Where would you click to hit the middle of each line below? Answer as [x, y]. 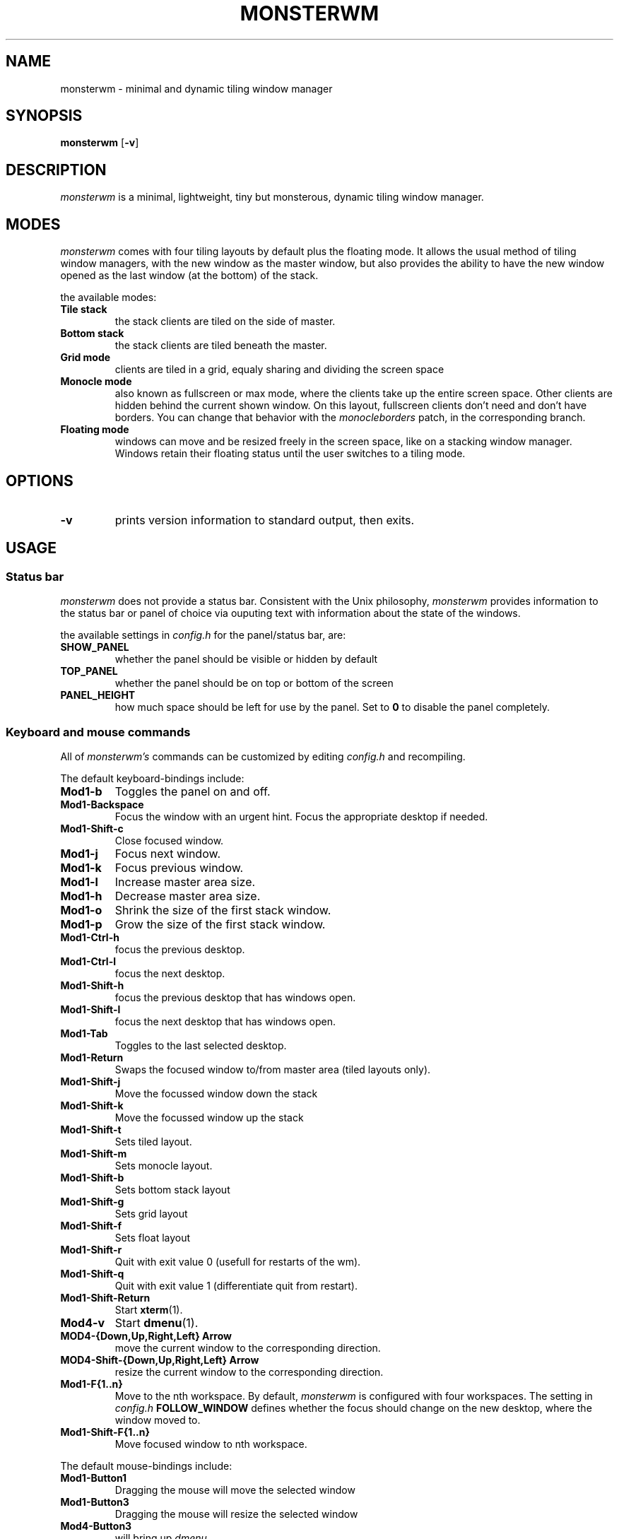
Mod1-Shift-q [92, 1273]
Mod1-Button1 [94, 1478]
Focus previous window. [179, 867]
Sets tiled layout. [153, 1141]
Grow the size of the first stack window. [220, 924]
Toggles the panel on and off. [193, 791]
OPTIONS [40, 480]
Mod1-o [81, 910]
